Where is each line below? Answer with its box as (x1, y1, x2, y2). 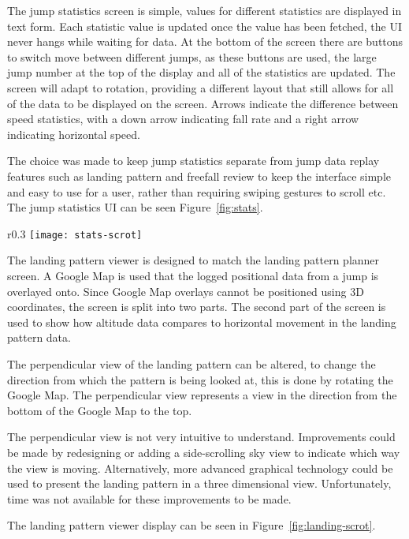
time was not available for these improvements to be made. (7, 490, 292, 507)
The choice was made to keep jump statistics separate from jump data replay (7, 152, 380, 169)
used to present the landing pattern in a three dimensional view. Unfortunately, (7, 475, 392, 492)
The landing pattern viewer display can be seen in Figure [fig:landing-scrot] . (7, 517, 376, 533)
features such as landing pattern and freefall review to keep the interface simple (7, 167, 391, 184)
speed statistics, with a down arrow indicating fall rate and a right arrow (7, 110, 359, 127)
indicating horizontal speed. (7, 125, 140, 142)
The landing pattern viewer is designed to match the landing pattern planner (7, 252, 380, 268)
